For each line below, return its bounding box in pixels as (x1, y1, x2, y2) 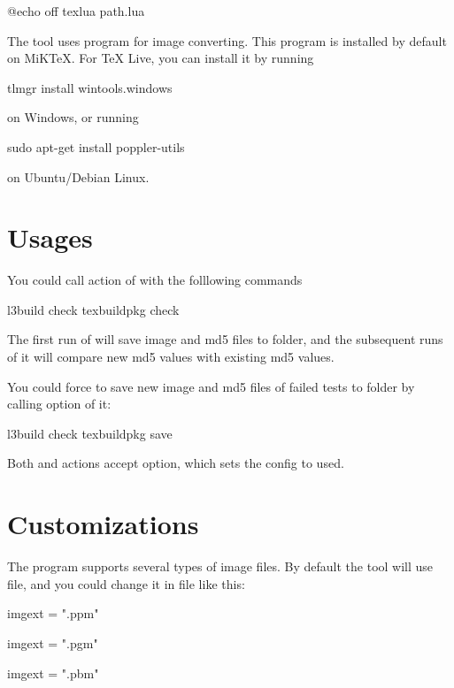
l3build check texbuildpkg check (7, 300, 180, 318)
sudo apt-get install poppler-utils (7, 137, 185, 156)
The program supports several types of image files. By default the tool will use (7, 557, 434, 576)
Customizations (7, 506, 199, 542)
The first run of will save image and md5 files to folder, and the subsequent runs (7, 330, 443, 348)
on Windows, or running (7, 108, 139, 126)
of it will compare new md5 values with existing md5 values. (7, 348, 335, 366)
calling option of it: (7, 394, 112, 413)
